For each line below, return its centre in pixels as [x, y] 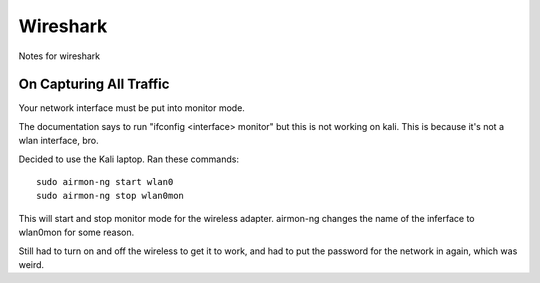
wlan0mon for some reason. [76, 232]
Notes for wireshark [59, 56]
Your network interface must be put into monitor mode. [131, 108]
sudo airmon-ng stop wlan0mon [110, 196]
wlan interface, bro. [58, 141]
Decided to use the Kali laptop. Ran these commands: [129, 159]
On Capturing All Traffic [94, 84]
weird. [31, 264]
